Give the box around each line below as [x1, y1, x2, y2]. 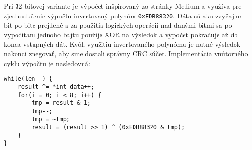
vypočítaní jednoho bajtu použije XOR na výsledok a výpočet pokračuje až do [4, 29, 238, 39]
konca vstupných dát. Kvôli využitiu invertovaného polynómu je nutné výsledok [4, 39, 241, 49]
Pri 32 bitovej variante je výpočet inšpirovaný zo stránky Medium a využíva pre [4, 1, 242, 11]
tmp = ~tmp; [32, 116, 70, 123]
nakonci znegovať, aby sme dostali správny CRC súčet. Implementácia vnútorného [4, 49, 248, 59]
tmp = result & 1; [32, 100, 91, 107]
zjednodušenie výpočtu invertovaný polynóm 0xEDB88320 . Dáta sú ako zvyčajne [4, 10, 241, 20]
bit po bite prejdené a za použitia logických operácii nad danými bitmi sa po [4, 20, 232, 30]
